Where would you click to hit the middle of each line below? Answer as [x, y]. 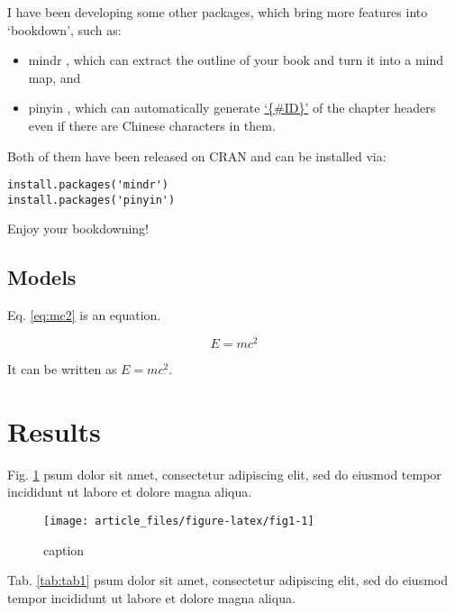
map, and [55, 77]
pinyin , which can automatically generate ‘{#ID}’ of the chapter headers [232, 108]
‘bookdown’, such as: [64, 29]
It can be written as [62, 368]
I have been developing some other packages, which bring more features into [218, 12]
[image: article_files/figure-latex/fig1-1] [179, 521]
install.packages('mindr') [88, 185]
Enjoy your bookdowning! [78, 229]
